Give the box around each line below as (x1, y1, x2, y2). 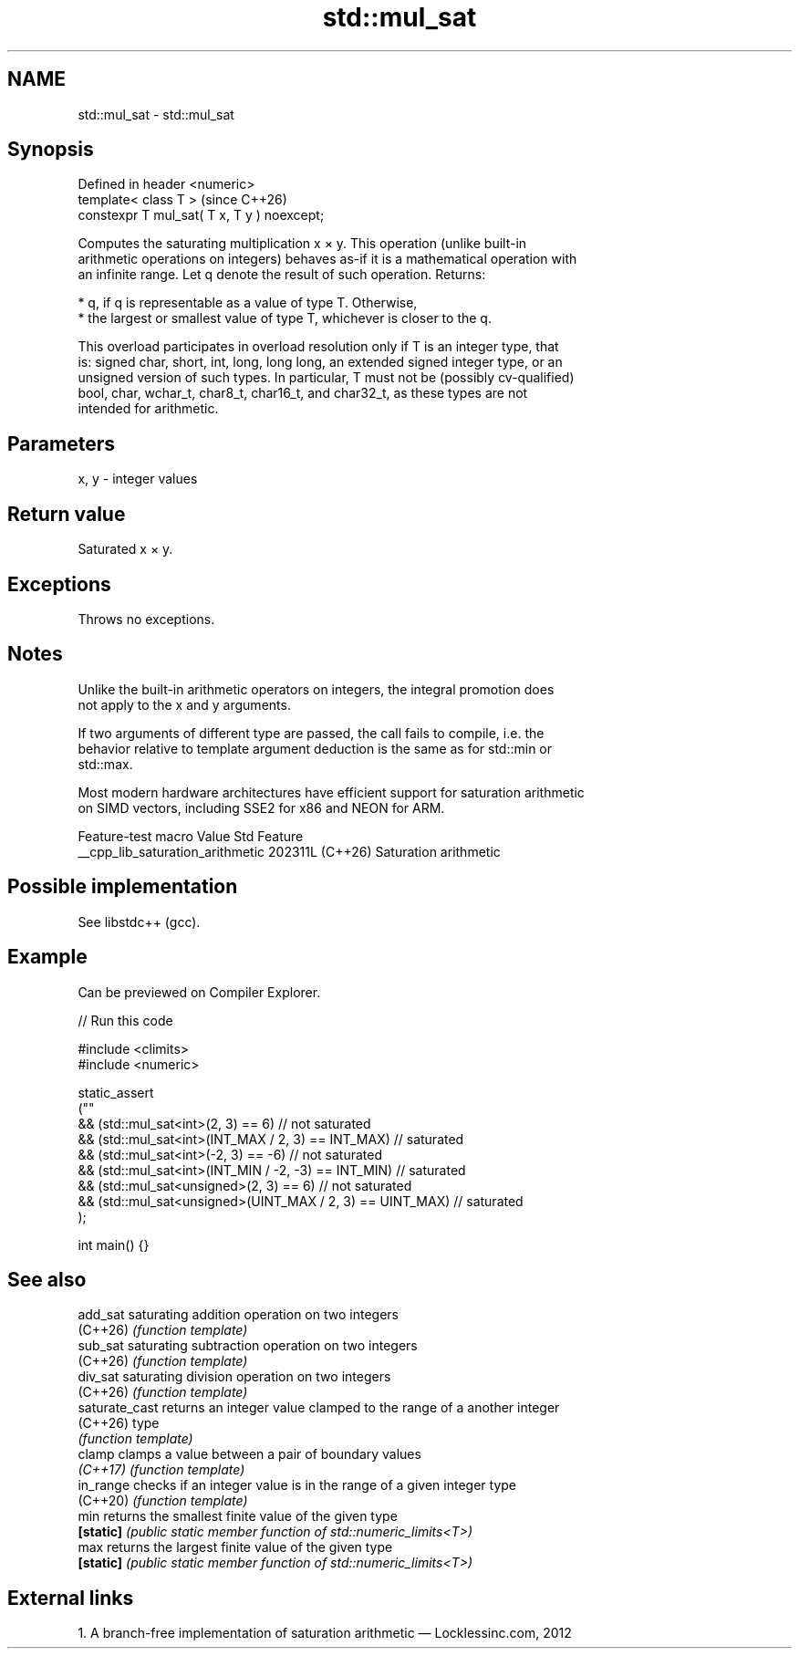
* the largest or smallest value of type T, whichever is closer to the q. (78, 310, 492, 327)
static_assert (78, 1084, 154, 1100)
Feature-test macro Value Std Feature (78, 828, 304, 844)
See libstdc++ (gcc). (78, 913, 201, 930)
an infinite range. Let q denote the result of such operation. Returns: (78, 266, 486, 283)
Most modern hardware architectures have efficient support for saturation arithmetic (78, 784, 585, 800)
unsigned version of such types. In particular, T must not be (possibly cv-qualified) (78, 370, 575, 386)
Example (7, 945, 88, 969)
